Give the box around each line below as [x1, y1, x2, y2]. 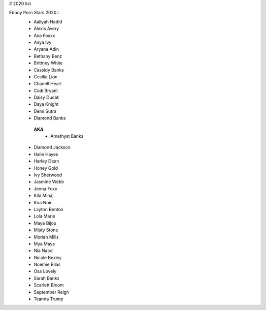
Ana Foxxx [33, 32, 55, 38]
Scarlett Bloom [33, 282, 64, 288]
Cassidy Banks [33, 67, 64, 73]
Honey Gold [33, 165, 58, 171]
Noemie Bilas [33, 261, 61, 268]
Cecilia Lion [33, 74, 58, 80]
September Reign [33, 289, 69, 295]
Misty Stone [33, 227, 59, 233]
